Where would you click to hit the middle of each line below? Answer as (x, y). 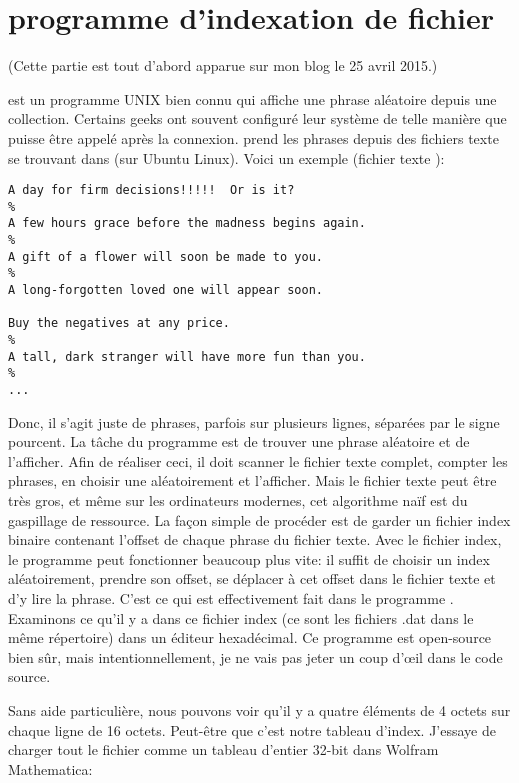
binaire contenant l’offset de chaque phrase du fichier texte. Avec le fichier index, (255, 539)
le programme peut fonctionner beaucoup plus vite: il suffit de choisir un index (249, 558)
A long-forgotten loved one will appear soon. (165, 290)
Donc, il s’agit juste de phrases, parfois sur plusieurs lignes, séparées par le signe (254, 421)
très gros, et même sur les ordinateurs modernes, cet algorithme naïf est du (238, 500)
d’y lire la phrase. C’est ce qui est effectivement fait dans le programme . (231, 597)
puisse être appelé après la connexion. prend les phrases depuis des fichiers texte (253, 137)
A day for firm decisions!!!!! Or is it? (151, 190)
